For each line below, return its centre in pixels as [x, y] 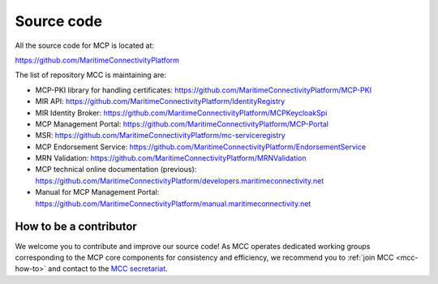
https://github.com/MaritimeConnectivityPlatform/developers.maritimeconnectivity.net [180, 181]
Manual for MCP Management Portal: [97, 192]
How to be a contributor [76, 227]
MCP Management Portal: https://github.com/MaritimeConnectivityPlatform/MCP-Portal [182, 124]
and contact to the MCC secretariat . [107, 269]
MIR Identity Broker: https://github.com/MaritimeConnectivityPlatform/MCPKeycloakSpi [181, 113]
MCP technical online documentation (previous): [116, 170]
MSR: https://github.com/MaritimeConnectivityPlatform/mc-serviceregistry [160, 136]
